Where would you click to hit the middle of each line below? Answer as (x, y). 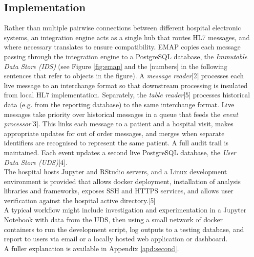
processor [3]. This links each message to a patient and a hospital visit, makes (119, 124)
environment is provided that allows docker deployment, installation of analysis (122, 181)
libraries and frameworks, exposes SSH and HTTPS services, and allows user (119, 191)
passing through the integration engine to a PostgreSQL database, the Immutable (126, 56)
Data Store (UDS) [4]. (36, 162)
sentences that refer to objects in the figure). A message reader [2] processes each (124, 76)
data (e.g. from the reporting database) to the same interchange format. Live (119, 104)
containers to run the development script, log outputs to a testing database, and (124, 229)
